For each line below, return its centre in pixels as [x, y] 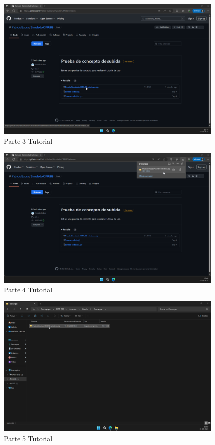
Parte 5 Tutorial [28, 438]
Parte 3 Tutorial [28, 141]
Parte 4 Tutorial [28, 289]
